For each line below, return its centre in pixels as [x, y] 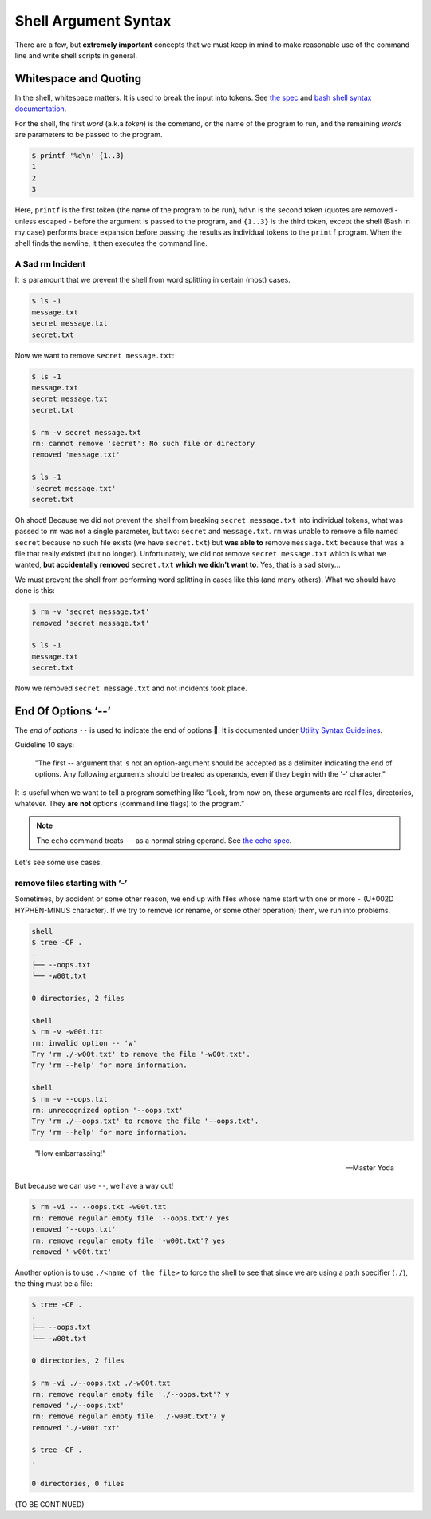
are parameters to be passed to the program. [89, 135]
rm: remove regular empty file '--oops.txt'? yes [130, 1218]
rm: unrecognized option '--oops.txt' [107, 1110]
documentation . [41, 109]
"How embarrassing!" [70, 1153]
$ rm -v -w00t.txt [67, 1032]
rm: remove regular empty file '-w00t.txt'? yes [129, 1240]
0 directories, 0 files [78, 1483]
